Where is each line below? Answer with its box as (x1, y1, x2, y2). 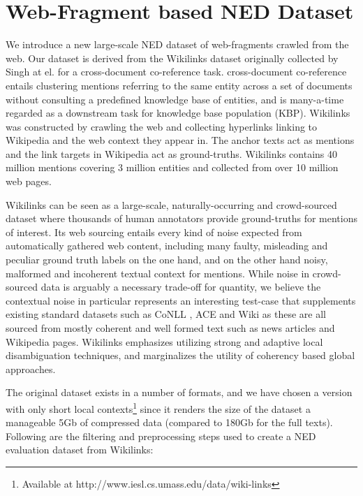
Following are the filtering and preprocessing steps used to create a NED (6, 428, 316, 443)
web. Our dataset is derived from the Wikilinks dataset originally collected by (6, 50, 339, 65)
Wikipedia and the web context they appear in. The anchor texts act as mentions (6, 133, 355, 147)
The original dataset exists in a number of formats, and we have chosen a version (6, 385, 353, 400)
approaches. (6, 361, 56, 376)
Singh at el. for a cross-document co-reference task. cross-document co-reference (6, 64, 347, 79)
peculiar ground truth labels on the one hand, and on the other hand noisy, (6, 252, 328, 267)
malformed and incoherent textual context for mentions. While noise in (6, 265, 310, 280)
